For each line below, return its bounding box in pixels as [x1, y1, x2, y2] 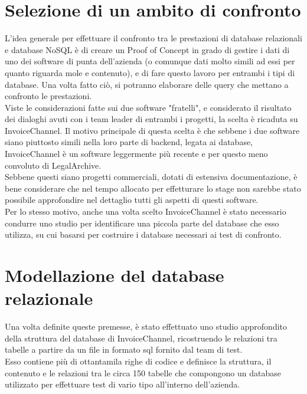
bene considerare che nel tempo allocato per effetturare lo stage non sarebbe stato [5, 182, 301, 194]
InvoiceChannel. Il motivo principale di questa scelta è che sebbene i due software [5, 124, 300, 136]
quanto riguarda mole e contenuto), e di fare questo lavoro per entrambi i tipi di [5, 66, 295, 78]
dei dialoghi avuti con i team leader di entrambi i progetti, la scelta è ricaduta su [5, 113, 298, 125]
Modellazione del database [5, 263, 224, 287]
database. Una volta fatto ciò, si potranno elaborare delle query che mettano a [5, 78, 289, 90]
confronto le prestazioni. [5, 90, 92, 102]
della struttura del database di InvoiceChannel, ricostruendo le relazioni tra [5, 331, 277, 344]
